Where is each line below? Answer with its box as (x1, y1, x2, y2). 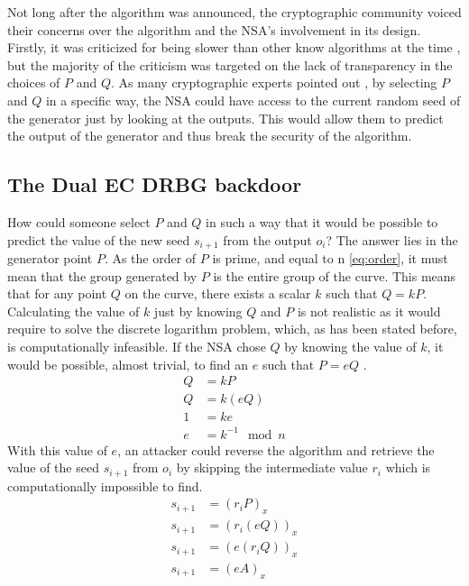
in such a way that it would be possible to (206, 212, 438, 231)
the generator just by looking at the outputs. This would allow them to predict (7, 108, 444, 127)
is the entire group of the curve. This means (213, 266, 456, 285)
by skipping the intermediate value (176, 458, 368, 477)
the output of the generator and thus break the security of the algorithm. (7, 126, 412, 145)
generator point (7, 249, 93, 267)
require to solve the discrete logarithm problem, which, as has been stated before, (7, 319, 457, 338)
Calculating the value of (7, 301, 140, 320)
